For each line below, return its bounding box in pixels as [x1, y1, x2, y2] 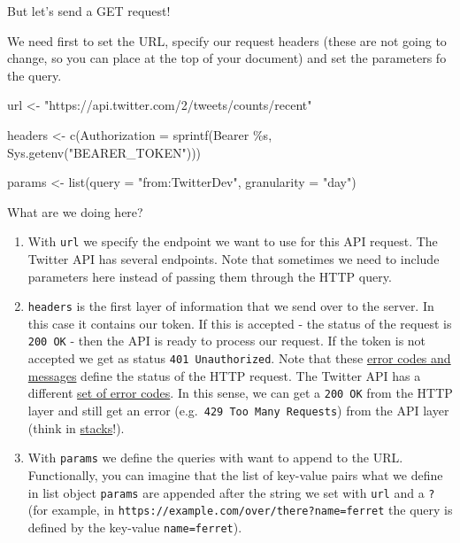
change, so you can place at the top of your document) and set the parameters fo [7, 49, 447, 67]
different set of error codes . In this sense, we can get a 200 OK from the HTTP [27, 384, 453, 402]
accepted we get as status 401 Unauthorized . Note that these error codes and [27, 349, 451, 368]
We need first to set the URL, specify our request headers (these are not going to [7, 31, 447, 50]
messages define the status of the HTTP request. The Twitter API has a [27, 366, 421, 384]
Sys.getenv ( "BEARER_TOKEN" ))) [7, 143, 202, 161]
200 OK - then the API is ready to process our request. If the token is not [27, 331, 426, 350]
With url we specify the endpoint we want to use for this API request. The [27, 232, 438, 251]
